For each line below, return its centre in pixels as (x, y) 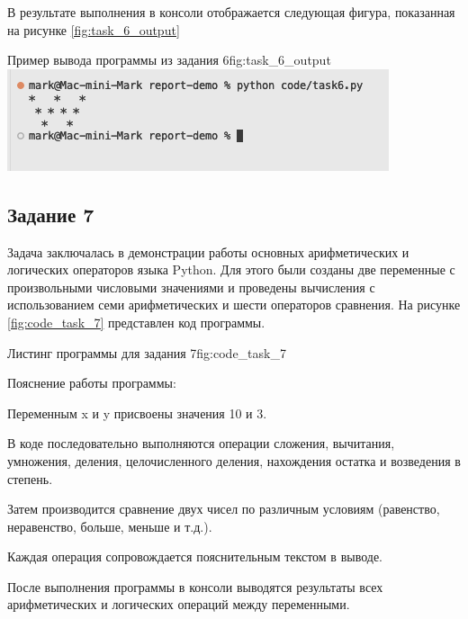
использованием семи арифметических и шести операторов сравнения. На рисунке (234, 305)
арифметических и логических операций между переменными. (179, 604)
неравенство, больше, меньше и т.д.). (110, 526)
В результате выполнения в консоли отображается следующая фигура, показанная (231, 12)
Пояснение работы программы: (92, 383)
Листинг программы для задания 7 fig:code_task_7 (147, 352)
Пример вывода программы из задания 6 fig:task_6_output (169, 60)
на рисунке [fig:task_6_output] (94, 29)
